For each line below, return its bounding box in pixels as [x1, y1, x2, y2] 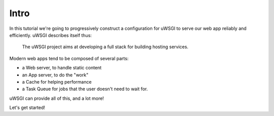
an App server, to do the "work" [22, 71, 89, 78]
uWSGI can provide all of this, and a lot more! [9, 95, 104, 101]
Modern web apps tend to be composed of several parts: [9, 55, 129, 61]
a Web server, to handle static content [22, 65, 101, 71]
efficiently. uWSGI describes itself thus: [9, 32, 92, 38]
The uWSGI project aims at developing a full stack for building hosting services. [22, 44, 189, 50]
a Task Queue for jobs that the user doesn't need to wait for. [22, 86, 148, 92]
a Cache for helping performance [22, 79, 92, 85]
